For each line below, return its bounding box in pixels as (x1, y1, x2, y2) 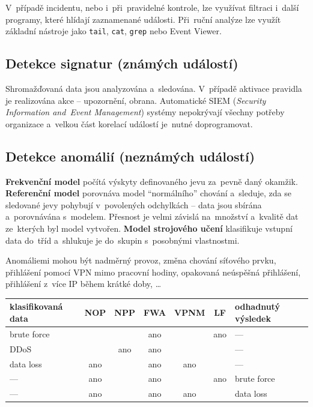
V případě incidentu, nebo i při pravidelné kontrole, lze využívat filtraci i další (5, 1, 299, 13)
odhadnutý (234, 300, 280, 313)
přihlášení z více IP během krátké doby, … (5, 277, 162, 290)
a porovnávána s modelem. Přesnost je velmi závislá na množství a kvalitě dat (5, 210, 299, 223)
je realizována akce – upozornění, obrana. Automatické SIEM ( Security (5, 94, 266, 106)
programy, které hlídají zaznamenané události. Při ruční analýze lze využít (5, 13, 281, 25)
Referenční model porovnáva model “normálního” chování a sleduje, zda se (5, 187, 291, 199)
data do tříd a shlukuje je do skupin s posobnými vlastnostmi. (5, 234, 240, 246)
